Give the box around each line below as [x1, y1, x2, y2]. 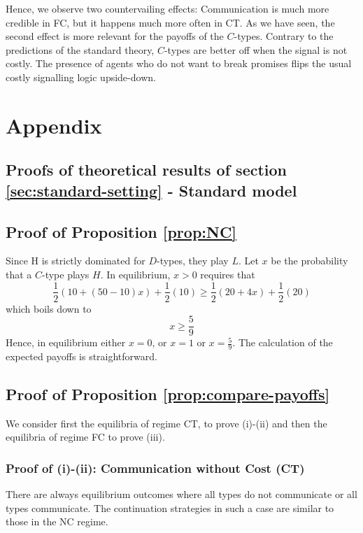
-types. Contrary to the [234, 29, 334, 43]
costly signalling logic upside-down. [6, 69, 156, 84]
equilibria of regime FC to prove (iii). [6, 429, 165, 444]
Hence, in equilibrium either [6, 335, 126, 350]
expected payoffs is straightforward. [6, 349, 157, 364]
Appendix [6, 111, 102, 139]
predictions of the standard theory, [6, 42, 155, 57]
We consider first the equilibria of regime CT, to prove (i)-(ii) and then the [6, 415, 327, 430]
